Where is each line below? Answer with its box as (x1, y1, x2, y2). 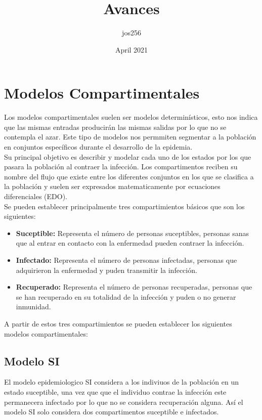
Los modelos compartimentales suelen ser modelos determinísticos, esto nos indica (4, 112, 258, 122)
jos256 (122, 27, 141, 38)
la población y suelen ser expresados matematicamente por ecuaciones (4, 181, 221, 192)
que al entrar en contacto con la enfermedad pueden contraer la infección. (16, 238, 244, 248)
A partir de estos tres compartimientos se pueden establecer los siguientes (4, 318, 232, 329)
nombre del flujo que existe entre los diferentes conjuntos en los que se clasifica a (4, 171, 254, 181)
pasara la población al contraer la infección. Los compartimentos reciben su (4, 161, 238, 172)
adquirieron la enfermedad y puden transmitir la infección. (16, 264, 197, 275)
